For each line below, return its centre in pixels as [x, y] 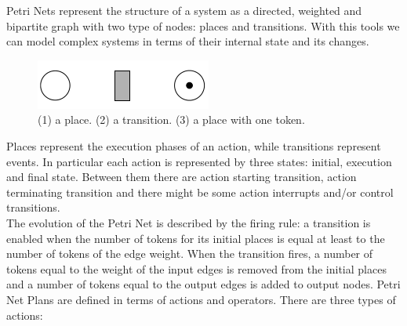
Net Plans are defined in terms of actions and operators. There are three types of [201, 299]
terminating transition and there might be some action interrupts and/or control [200, 192]
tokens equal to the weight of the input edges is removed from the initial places [196, 268]
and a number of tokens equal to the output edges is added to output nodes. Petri [203, 284]
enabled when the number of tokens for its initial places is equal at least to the [196, 238]
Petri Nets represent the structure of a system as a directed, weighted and [184, 10]
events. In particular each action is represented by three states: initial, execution [199, 161]
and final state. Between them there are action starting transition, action [182, 177]
